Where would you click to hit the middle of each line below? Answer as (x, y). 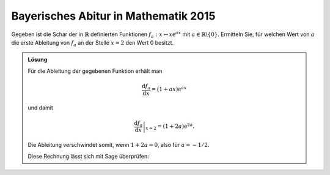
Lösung (38, 60)
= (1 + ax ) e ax (169, 89)
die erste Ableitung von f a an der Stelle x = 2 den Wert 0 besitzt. (93, 43)
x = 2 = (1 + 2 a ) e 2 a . (170, 126)
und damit (40, 108)
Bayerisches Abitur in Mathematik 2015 (113, 16)
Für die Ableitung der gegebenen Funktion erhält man (95, 71)
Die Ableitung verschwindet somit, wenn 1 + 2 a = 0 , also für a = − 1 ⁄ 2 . (119, 145)
